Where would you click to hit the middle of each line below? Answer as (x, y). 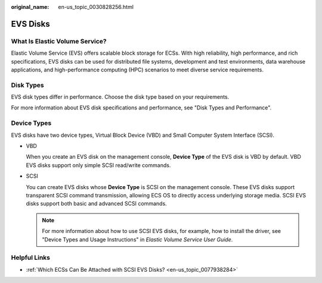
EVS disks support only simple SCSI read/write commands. (98, 165)
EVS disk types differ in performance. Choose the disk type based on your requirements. (120, 97)
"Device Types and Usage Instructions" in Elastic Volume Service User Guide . (137, 239)
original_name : (30, 7)
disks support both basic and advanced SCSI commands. (96, 204)
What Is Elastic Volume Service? (59, 41)
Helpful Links (31, 257)
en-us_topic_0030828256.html (96, 7)
